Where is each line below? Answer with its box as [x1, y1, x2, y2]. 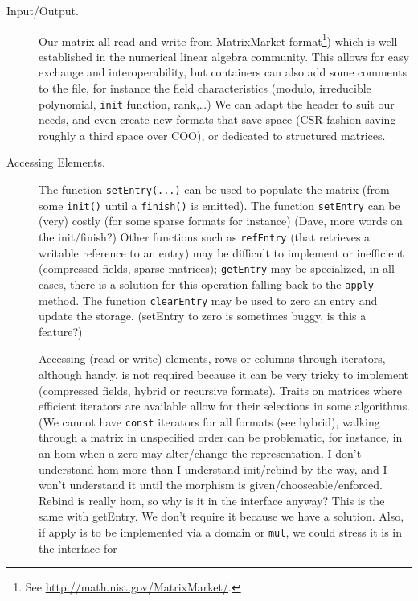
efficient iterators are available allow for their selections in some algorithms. [39, 397, 411, 414]
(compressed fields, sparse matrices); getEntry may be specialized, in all [39, 260, 395, 277]
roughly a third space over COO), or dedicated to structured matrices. [39, 126, 386, 143]
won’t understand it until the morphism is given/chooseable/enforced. [39, 476, 383, 493]
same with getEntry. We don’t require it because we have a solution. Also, [39, 508, 404, 525]
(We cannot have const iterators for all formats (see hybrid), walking [39, 413, 380, 430]
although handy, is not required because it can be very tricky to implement [39, 365, 408, 382]
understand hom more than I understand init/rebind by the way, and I [39, 460, 387, 477]
